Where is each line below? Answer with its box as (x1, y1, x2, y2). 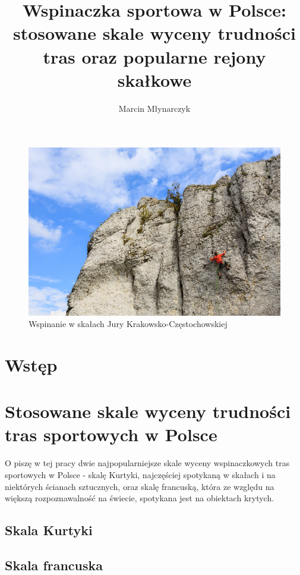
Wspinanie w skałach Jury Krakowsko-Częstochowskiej (29, 318, 228, 330)
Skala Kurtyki (5, 521, 93, 539)
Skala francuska (5, 555, 103, 574)
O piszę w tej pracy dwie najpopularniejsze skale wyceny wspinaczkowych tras (5, 457, 290, 469)
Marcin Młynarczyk (118, 102, 191, 114)
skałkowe (117, 67, 192, 92)
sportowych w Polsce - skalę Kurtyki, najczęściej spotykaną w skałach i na (5, 468, 276, 480)
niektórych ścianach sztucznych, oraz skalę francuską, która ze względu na (5, 480, 274, 492)
